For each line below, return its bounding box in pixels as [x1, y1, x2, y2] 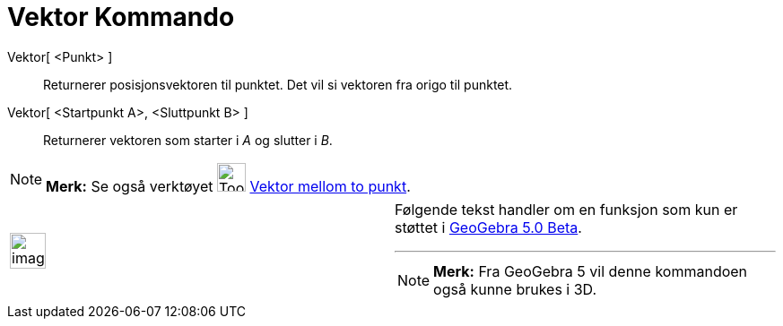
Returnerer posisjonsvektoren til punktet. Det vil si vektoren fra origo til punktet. [43, 76, 513, 92]
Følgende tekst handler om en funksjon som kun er [395, 200, 738, 219]
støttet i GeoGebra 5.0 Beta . [395, 218, 582, 236]
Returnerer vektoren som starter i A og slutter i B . [43, 132, 333, 148]
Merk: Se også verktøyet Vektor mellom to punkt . [46, 176, 411, 195]
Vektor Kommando [7, 2, 235, 32]
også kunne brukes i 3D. [433, 279, 597, 298]
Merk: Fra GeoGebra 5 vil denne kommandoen [433, 262, 748, 280]
